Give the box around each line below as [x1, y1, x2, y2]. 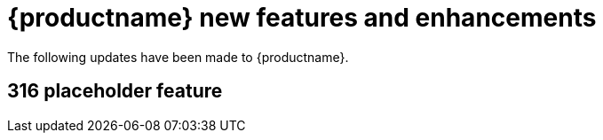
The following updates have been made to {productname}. [7, 49, 349, 65]
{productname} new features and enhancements [7, 3, 597, 33]
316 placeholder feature [7, 80, 223, 103]
